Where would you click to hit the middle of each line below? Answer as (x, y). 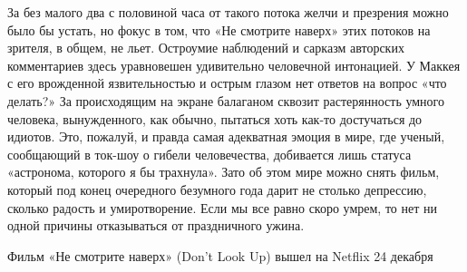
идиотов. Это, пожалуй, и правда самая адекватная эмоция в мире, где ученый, (226, 136)
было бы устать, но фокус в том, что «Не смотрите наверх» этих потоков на (219, 29)
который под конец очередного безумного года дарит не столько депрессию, (217, 189)
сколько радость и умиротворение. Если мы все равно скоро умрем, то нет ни (222, 207)
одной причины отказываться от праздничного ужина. (156, 225)
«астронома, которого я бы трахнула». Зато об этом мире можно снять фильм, (224, 172)
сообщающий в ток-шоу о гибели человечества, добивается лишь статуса (209, 154)
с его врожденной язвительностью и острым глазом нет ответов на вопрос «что (227, 83)
